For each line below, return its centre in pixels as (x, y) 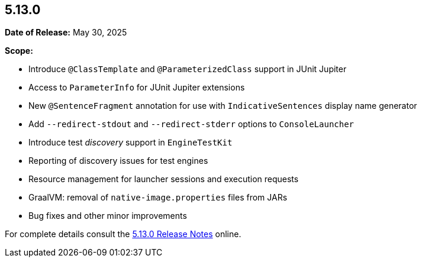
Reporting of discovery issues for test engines (118, 161)
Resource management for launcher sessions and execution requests (164, 179)
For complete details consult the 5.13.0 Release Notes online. (123, 234)
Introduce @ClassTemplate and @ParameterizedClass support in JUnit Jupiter (188, 69)
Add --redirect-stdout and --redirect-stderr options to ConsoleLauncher (191, 124)
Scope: (19, 51)
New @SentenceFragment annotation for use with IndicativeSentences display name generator (223, 106)
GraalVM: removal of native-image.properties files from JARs (158, 198)
